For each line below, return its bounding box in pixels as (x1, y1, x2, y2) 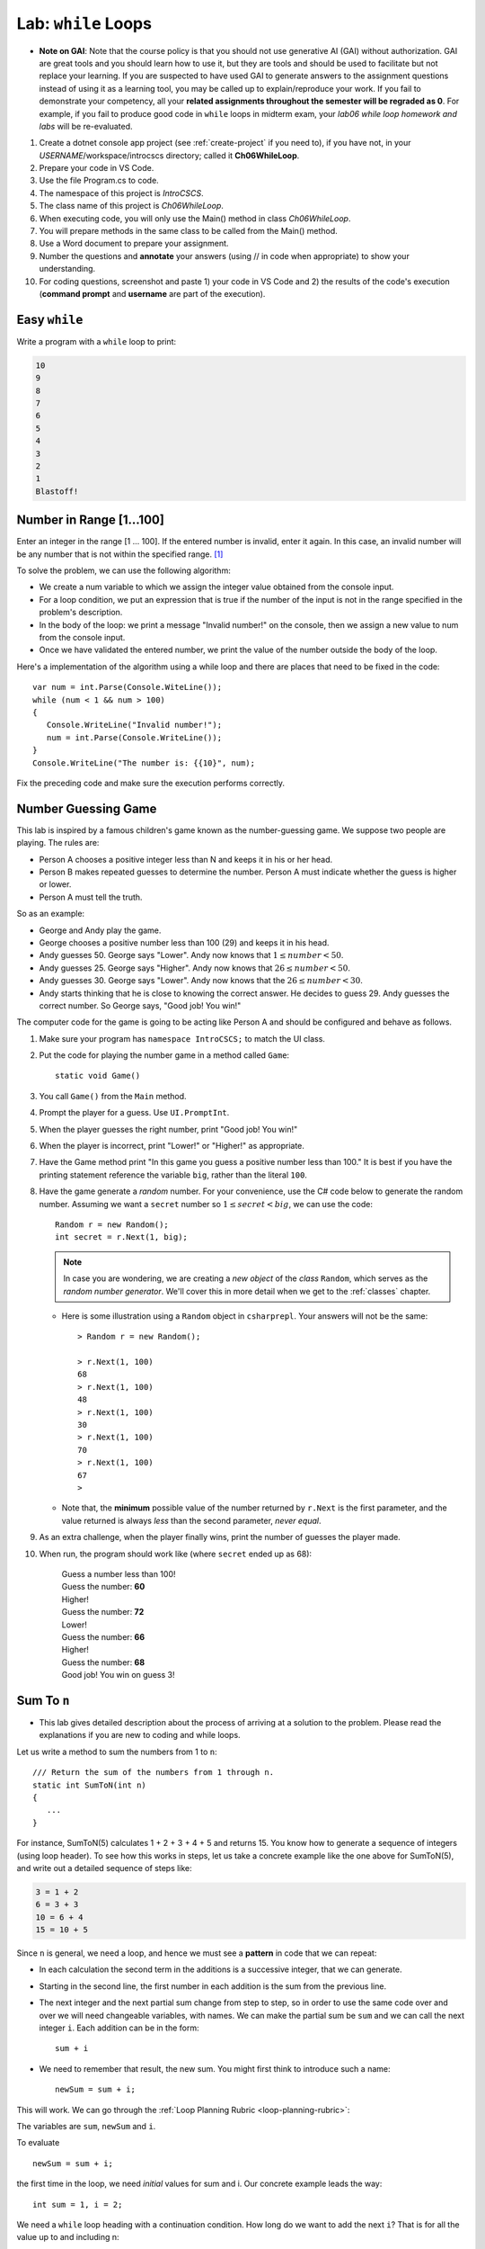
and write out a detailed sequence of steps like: (16, 1862, 192, 1873)
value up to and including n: (16, 2232, 120, 2243)
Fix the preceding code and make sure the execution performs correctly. (16, 777, 286, 788)
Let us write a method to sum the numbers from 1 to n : (16, 1746, 217, 1757)
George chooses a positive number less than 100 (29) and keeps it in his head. (39, 936, 330, 948)
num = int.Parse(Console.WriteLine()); (46, 732, 223, 742)
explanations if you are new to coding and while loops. (39, 1730, 242, 1741)
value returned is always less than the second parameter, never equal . (61, 1515, 322, 1526)
